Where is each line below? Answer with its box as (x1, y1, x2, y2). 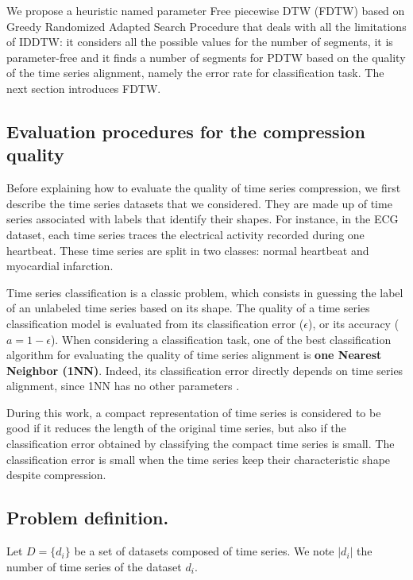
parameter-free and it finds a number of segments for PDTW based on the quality (6, 48, 406, 65)
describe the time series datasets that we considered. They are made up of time (6, 195, 392, 211)
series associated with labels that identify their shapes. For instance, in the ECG (6, 211, 399, 227)
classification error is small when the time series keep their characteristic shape (6, 450, 391, 467)
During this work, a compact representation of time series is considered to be (6, 404, 381, 420)
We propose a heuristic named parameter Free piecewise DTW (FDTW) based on (6, 2, 405, 18)
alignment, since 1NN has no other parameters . (6, 377, 240, 394)
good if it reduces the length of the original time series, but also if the (6, 420, 346, 436)
